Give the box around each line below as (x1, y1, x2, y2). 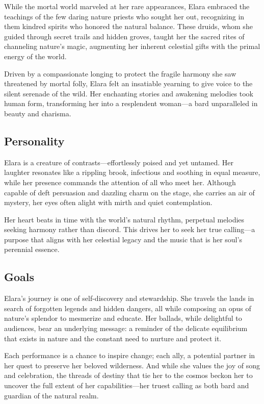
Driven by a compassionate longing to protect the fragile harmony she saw (4, 68, 236, 79)
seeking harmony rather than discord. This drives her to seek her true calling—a (4, 224, 255, 235)
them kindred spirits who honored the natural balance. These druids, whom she (4, 21, 253, 32)
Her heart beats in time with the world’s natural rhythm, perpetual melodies (4, 214, 245, 224)
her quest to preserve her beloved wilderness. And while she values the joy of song (4, 360, 260, 370)
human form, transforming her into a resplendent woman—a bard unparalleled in (4, 98, 258, 109)
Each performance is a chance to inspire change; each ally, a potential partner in (4, 350, 255, 361)
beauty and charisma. (4, 108, 71, 118)
